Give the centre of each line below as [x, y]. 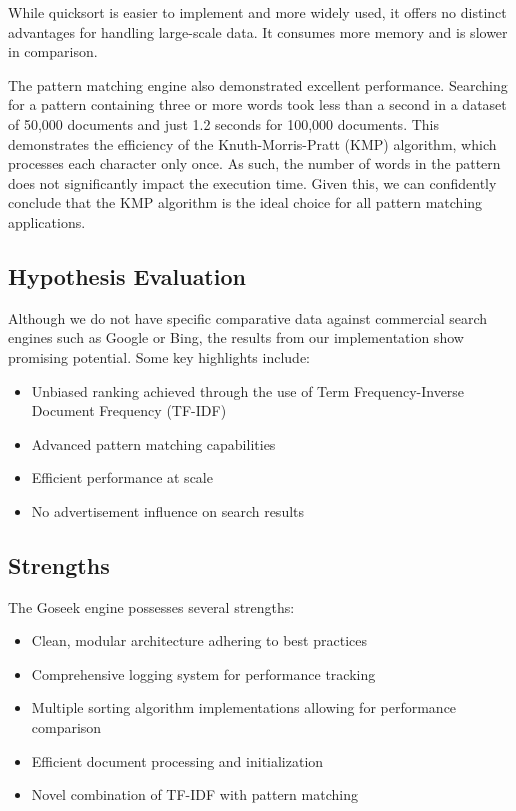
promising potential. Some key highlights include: [159, 356]
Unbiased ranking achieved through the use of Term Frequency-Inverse [248, 390]
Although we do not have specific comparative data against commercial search [248, 317]
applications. [47, 221]
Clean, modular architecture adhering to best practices [199, 640]
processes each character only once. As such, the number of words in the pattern [254, 163]
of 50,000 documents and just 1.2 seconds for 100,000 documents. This [223, 123]
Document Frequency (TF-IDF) [129, 410]
